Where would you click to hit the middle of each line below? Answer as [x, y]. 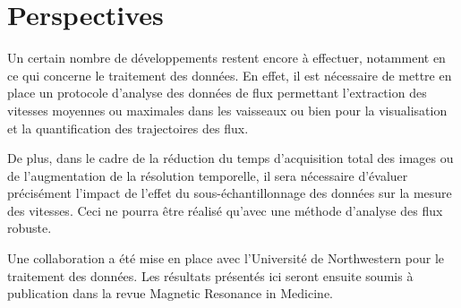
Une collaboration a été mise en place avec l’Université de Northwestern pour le [226, 258]
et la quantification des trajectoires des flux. [128, 128]
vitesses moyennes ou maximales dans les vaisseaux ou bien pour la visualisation [227, 110]
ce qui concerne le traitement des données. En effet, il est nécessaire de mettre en [230, 75]
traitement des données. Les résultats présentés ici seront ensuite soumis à [210, 275]
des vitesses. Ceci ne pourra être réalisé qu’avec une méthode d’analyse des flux [225, 210]
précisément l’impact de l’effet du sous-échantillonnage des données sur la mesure [230, 193]
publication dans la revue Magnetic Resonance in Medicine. [171, 293]
